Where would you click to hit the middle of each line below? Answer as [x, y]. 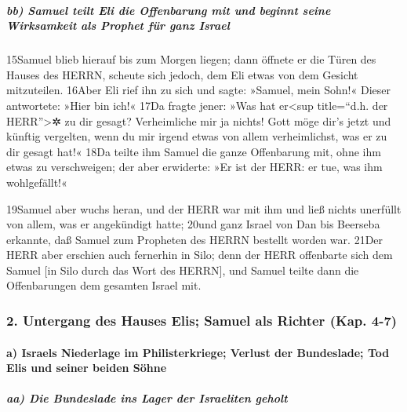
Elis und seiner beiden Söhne [87, 368]
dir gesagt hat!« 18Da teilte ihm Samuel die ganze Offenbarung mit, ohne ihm [194, 151]
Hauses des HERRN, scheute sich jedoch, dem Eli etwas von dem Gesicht [182, 74]
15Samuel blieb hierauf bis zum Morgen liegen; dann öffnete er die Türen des [191, 59]
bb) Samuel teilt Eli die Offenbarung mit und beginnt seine [169, 10]
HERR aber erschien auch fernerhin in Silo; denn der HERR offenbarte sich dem [200, 255]
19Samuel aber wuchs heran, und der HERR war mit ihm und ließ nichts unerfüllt [204, 208]
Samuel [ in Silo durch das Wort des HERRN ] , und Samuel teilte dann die [183, 270]
